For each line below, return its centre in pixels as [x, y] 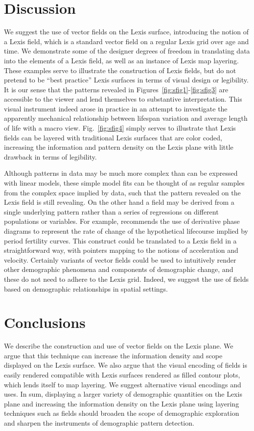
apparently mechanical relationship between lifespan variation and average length [126, 118]
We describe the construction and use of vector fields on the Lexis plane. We [119, 346]
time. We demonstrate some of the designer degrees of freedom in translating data [127, 51]
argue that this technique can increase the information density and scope [113, 355]
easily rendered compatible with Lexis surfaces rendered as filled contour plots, [122, 375]
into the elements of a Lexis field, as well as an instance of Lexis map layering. [121, 60]
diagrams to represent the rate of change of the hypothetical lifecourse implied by [126, 231]
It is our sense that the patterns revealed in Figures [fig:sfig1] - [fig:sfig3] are [116, 89]
